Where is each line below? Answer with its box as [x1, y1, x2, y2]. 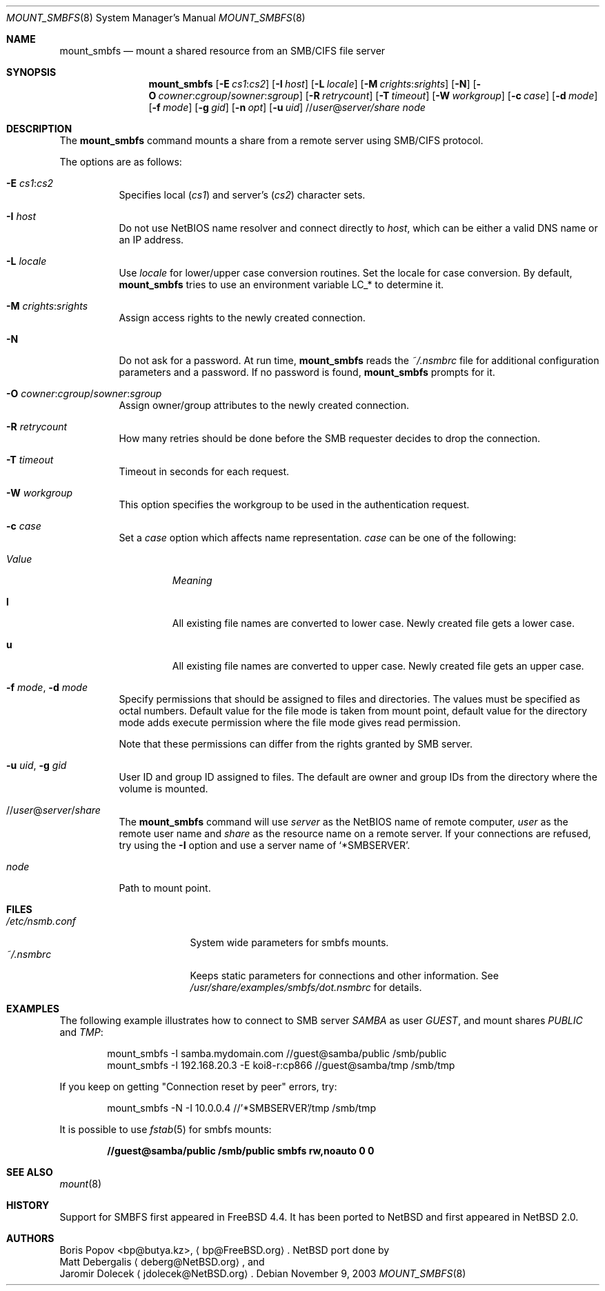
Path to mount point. [119, 882, 211, 894]
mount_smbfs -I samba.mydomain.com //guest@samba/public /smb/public [107, 1048, 447, 1059]
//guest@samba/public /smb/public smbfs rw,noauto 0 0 [107, 1145, 375, 1157]
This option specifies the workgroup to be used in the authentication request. [119, 499, 470, 510]
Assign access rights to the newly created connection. [119, 312, 366, 323]
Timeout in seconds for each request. [119, 466, 290, 477]
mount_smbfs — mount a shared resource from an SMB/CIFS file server [59, 45, 386, 57]
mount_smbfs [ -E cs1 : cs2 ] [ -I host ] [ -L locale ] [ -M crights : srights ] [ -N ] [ [148, 78, 477, 90]
